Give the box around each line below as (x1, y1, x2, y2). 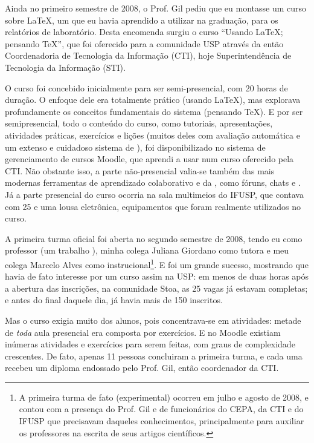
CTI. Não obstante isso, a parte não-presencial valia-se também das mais (5, 164, 275, 177)
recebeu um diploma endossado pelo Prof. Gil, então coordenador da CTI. (5, 361, 279, 374)
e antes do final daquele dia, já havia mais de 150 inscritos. (5, 294, 223, 306)
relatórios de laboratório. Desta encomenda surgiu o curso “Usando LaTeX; (5, 25, 283, 38)
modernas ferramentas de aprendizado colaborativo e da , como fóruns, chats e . (5, 176, 301, 189)
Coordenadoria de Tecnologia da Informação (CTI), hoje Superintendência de (5, 49, 292, 62)
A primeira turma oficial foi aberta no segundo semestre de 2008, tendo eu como (5, 232, 303, 244)
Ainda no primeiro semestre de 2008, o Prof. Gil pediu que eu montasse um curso (5, 2, 307, 14)
